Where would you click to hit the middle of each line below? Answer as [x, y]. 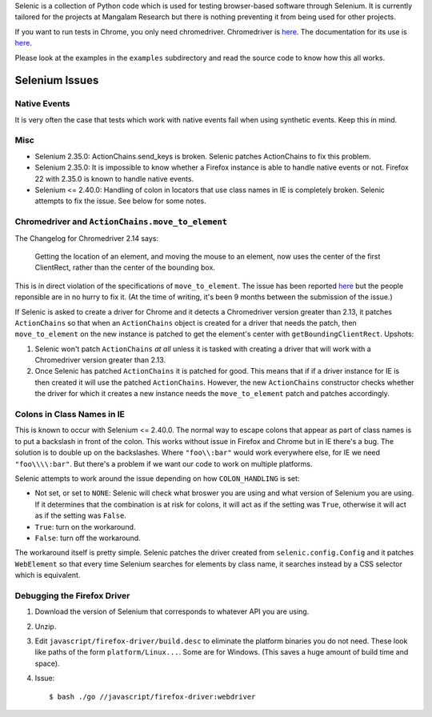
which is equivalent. [48, 575]
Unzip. [46, 626]
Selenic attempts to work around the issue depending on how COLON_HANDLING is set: [157, 478]
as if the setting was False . [81, 515]
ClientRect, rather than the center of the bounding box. [125, 267]
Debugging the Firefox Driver [72, 595]
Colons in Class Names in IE [70, 415]
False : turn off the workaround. [88, 538]
